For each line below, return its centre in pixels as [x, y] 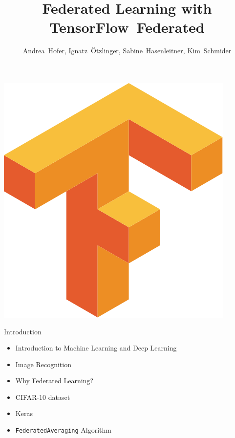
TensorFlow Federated [127, 27]
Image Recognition [43, 364]
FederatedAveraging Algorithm [63, 430]
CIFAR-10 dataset [43, 397]
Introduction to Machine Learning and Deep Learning [96, 348]
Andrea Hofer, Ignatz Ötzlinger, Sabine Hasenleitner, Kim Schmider [127, 51]
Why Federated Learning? [54, 381]
